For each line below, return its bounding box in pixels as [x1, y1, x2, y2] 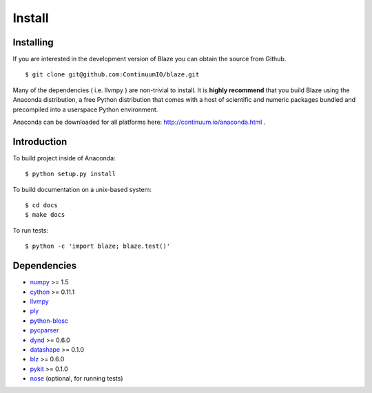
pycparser [30, 326, 59, 334]
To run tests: [12, 226, 48, 234]
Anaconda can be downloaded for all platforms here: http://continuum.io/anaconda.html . [12, 118, 266, 127]
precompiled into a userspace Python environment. [12, 105, 158, 114]
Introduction [12, 136, 68, 147]
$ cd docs [25, 202, 58, 209]
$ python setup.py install [25, 170, 116, 178]
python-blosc [30, 317, 69, 325]
